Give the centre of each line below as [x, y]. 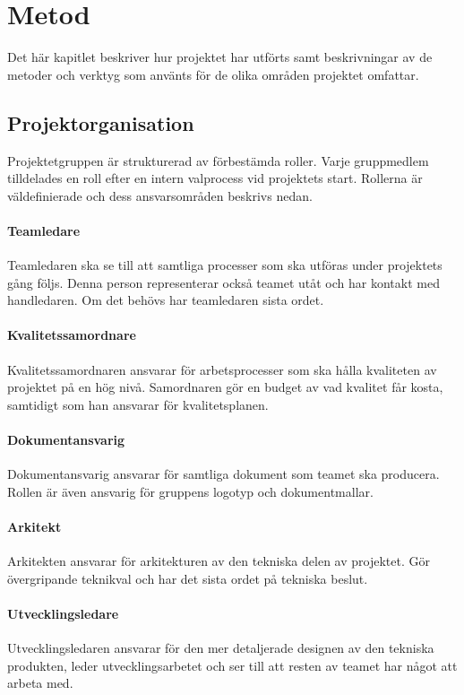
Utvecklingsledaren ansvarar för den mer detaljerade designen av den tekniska [221, 648]
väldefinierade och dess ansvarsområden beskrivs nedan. [160, 195]
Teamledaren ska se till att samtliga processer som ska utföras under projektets [225, 265]
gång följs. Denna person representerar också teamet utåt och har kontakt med [223, 282]
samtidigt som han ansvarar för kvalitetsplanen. [138, 404]
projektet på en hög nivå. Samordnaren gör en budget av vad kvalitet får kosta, [225, 387]
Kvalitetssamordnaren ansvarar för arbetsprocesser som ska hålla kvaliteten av [222, 369]
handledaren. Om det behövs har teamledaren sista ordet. [166, 300]
